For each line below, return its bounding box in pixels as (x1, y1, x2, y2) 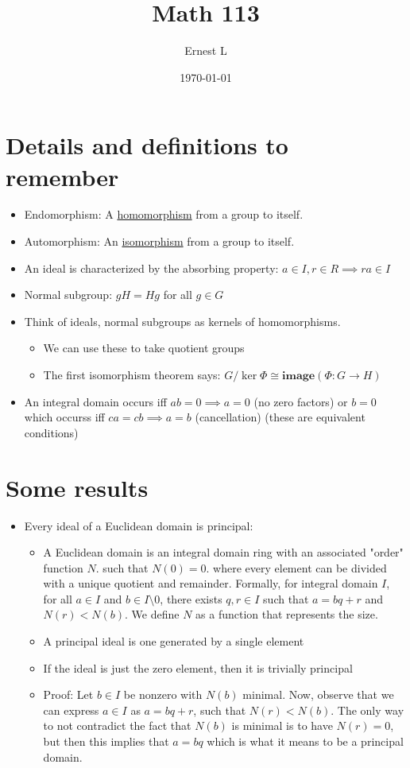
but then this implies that (43, 733, 169, 750)
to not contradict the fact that (43, 717, 191, 734)
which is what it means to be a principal (207, 733, 404, 750)
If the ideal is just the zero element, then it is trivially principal (43, 659, 353, 676)
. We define (125, 606, 180, 623)
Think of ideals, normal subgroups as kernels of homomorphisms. (24, 312, 341, 329)
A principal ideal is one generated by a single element (43, 633, 304, 650)
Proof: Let (43, 686, 94, 703)
